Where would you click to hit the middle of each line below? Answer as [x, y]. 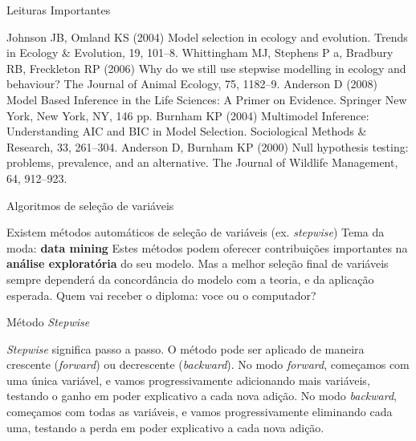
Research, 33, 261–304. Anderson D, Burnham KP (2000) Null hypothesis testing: [208, 146]
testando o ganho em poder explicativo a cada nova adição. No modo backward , [202, 396]
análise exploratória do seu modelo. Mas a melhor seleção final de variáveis [198, 263]
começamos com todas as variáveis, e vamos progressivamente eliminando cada [200, 412]
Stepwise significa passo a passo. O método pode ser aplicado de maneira [186, 348]
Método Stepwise [48, 322]
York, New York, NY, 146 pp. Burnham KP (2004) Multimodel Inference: [188, 115]
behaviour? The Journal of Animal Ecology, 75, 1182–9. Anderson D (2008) [192, 84]
